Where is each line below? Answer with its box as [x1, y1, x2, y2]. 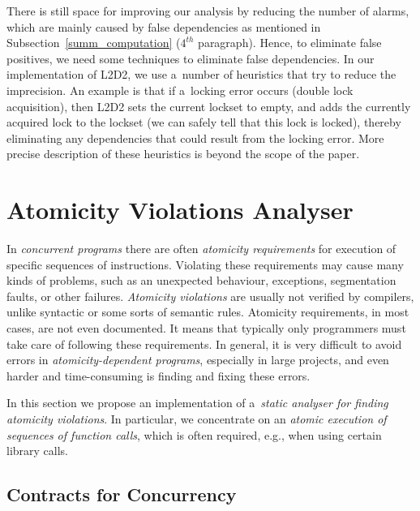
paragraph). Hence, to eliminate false [198, 34, 382, 51]
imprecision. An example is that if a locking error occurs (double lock [6, 81, 354, 98]
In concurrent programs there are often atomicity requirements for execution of [6, 240, 396, 257]
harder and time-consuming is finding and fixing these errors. [6, 367, 311, 384]
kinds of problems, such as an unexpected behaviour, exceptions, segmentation [6, 272, 396, 289]
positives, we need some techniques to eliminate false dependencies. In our [6, 49, 375, 67]
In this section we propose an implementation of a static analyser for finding [6, 394, 388, 411]
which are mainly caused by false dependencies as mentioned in [6, 18, 321, 35]
